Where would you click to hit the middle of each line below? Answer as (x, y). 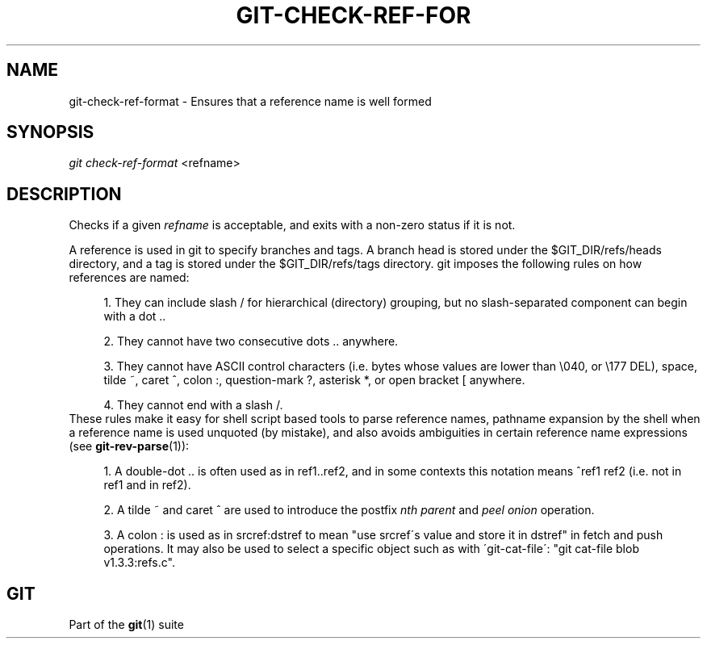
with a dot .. (135, 316)
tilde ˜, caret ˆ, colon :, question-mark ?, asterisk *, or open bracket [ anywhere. (314, 380)
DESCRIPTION (64, 194)
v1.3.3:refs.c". (139, 563)
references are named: (129, 278)
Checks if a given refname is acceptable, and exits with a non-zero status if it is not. (292, 225)
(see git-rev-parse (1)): (129, 446)
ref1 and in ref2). (147, 485)
